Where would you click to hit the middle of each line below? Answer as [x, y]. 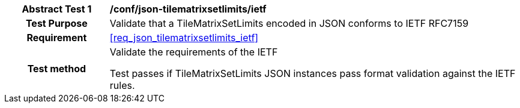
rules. [122, 85]
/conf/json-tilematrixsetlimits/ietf [188, 9]
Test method [57, 69]
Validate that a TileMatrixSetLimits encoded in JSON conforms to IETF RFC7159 [289, 23]
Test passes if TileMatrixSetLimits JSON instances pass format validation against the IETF [313, 73]
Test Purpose [56, 23]
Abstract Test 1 [57, 9]
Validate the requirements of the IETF [194, 52]
